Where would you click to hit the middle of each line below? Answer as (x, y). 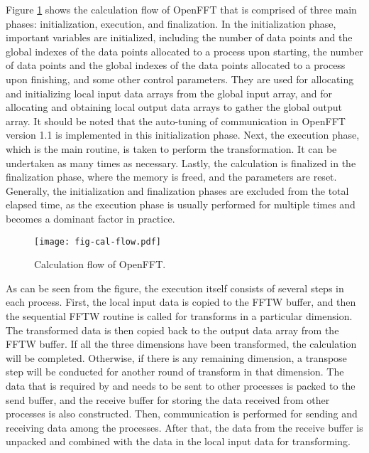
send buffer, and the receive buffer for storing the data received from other (168, 399)
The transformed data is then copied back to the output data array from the (172, 330)
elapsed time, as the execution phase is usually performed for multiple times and (181, 204)
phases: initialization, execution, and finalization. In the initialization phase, (171, 23)
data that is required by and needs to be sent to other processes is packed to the (181, 385)
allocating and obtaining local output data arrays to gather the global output (174, 107)
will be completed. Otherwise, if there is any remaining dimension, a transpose (176, 357)
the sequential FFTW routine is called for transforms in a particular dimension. (179, 315)
